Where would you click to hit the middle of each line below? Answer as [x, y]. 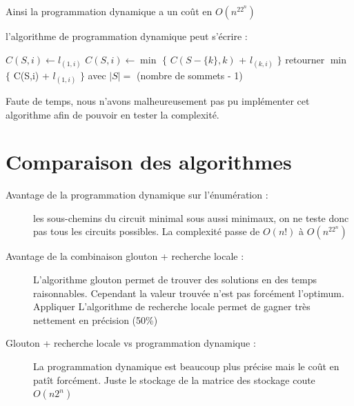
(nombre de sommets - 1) [189, 75]
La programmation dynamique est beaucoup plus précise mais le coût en [186, 366]
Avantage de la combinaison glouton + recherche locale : [125, 256]
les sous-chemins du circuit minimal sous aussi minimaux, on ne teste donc [191, 217]
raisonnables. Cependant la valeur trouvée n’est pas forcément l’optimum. [189, 293]
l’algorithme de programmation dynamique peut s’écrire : [127, 36]
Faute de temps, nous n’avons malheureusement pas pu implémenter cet [158, 100]
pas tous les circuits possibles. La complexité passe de [147, 231]
